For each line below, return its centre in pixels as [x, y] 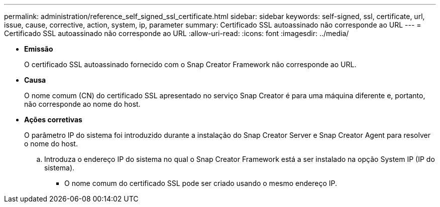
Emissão [39, 49]
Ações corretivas [53, 120]
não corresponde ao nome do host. [82, 104]
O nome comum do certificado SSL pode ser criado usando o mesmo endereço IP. [201, 183]
